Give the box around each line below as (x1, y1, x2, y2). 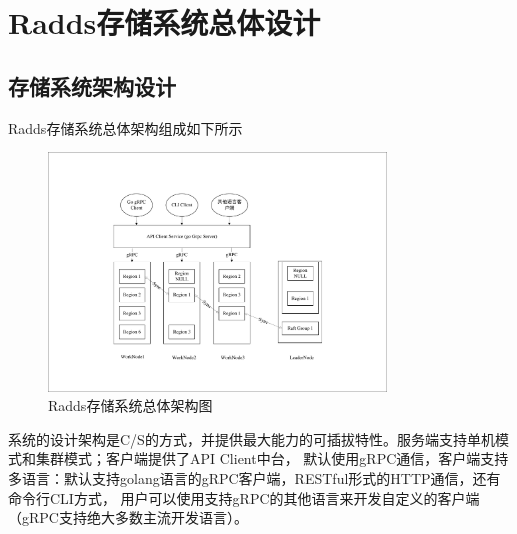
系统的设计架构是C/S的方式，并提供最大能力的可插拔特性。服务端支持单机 (8, 428, 495, 449)
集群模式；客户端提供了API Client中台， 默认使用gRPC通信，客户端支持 (35, 448, 509, 469)
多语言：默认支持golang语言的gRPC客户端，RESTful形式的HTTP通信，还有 (8, 468, 501, 489)
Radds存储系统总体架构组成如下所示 (8, 117, 243, 138)
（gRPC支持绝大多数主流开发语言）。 (8, 507, 248, 528)
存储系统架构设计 (8, 70, 176, 101)
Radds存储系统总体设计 (8, 2, 321, 43)
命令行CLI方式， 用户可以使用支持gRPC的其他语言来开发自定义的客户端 (8, 487, 480, 508)
